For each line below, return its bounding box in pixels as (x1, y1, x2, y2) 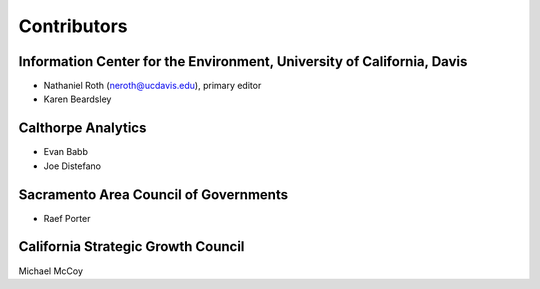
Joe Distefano (43, 160, 102, 172)
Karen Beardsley (43, 93, 112, 105)
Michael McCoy (18, 265, 84, 277)
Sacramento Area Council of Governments (18, 186, 289, 203)
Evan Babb (43, 146, 89, 158)
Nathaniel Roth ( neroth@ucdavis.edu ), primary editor (43, 80, 262, 92)
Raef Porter (43, 212, 91, 224)
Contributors (18, 15, 129, 37)
